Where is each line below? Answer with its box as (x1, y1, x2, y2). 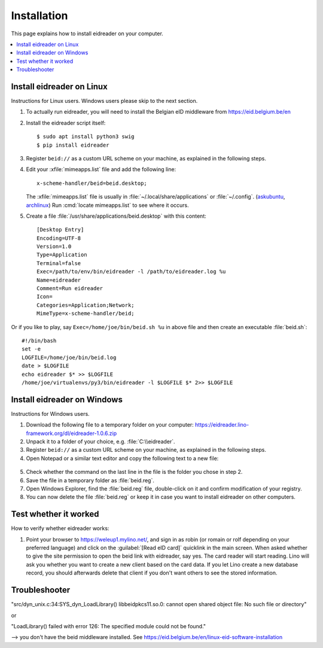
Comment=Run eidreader (36, 285, 103, 292)
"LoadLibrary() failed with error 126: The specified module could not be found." (11, 622, 206, 629)
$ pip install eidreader (36, 141, 109, 148)
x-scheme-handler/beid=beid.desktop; (36, 180, 148, 187)
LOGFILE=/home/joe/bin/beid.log (22, 354, 117, 361)
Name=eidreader (36, 276, 81, 284)
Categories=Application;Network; (36, 302, 135, 308)
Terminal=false (36, 260, 81, 266)
